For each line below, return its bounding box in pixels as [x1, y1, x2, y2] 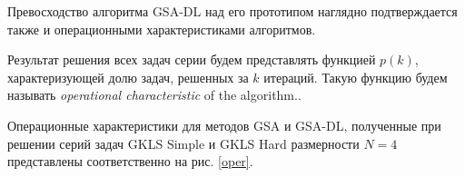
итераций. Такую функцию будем [263, 67, 448, 86]
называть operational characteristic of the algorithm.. [7, 85, 302, 104]
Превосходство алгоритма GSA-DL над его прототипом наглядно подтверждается [7, 2, 458, 20]
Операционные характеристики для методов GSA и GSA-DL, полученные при [7, 115, 441, 134]
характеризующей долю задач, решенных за [7, 67, 249, 86]
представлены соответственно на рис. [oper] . [7, 152, 253, 171]
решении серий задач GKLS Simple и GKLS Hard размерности [7, 133, 360, 152]
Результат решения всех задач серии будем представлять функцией [7, 50, 376, 69]
